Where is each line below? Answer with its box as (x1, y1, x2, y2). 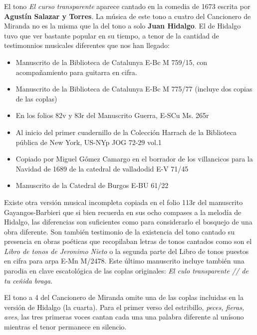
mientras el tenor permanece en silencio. (4, 321, 127, 332)
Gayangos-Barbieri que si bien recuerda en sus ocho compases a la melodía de (4, 206, 242, 217)
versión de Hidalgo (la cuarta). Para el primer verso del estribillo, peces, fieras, (4, 301, 245, 312)
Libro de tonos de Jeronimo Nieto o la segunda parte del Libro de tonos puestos (4, 245, 249, 256)
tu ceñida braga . (4, 275, 53, 285)
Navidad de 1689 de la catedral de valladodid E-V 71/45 (15, 163, 189, 173)
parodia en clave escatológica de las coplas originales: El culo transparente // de (4, 265, 249, 276)
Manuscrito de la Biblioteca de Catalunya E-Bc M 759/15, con (15, 56, 208, 67)
